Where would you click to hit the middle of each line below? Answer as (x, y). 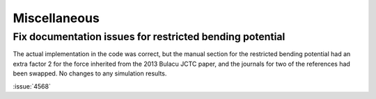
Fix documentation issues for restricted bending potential (149, 37)
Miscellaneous (56, 18)
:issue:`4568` (32, 86)
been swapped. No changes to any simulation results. (90, 73)
